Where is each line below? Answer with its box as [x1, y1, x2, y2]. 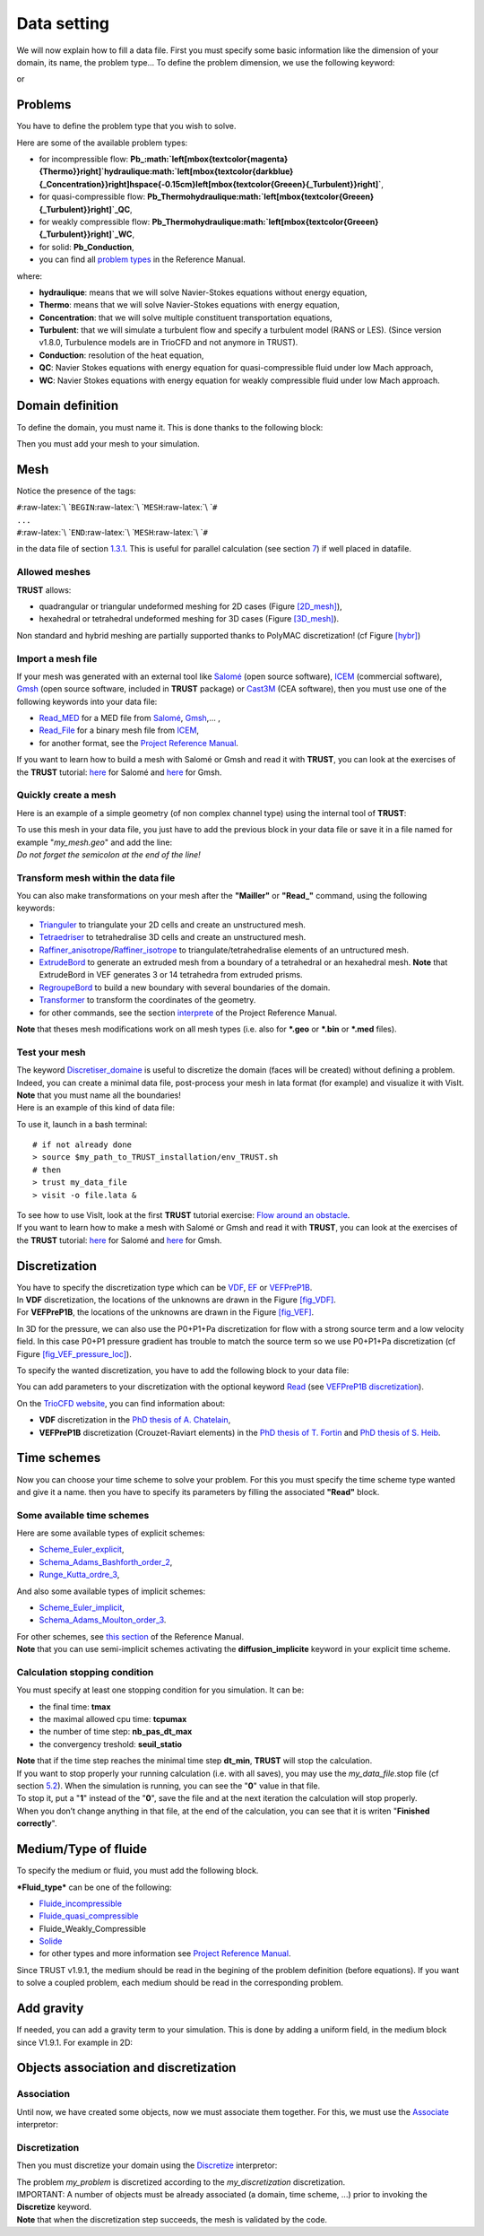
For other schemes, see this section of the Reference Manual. [16, 1631, 245, 1641]
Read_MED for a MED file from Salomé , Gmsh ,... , [39, 713, 221, 724]
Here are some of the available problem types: [16, 137, 188, 148]
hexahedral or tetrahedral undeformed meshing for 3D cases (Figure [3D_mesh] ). [39, 613, 340, 624]
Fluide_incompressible [39, 1898, 123, 1909]
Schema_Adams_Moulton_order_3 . [39, 1614, 167, 1625]
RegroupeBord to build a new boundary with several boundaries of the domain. [39, 982, 331, 993]
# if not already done [32, 1140, 133, 1150]
